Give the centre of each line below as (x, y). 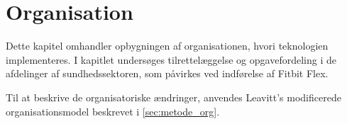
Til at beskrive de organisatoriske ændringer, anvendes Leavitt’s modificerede (173, 97)
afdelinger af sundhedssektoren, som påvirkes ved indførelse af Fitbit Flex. (167, 73)
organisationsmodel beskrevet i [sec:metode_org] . (113, 111)
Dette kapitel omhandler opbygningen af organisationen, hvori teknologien (167, 46)
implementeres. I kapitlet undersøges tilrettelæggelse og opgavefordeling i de (171, 59)
